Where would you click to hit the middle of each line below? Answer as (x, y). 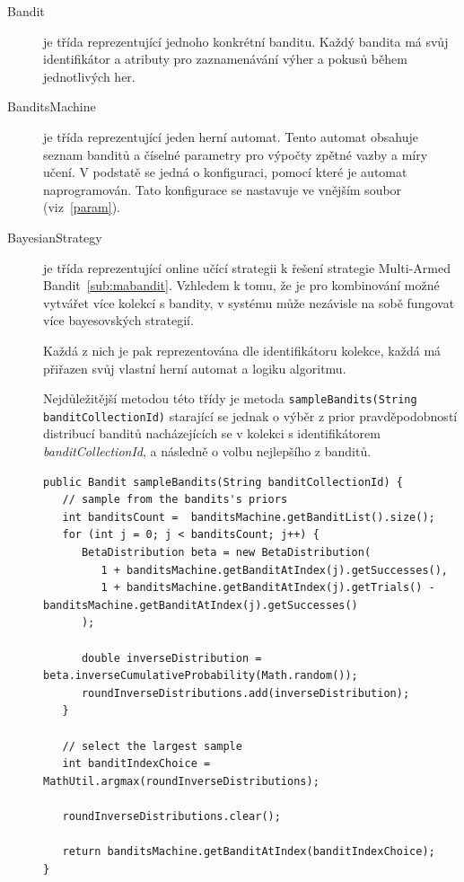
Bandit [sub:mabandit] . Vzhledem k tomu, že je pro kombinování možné (241, 285)
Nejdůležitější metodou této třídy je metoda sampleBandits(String (230, 398)
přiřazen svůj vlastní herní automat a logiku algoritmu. (195, 368)
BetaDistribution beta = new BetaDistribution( (226, 552)
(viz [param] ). (82, 207)
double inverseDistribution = (171, 658)
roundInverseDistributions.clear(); (171, 816)
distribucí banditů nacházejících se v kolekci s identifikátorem (212, 433)
